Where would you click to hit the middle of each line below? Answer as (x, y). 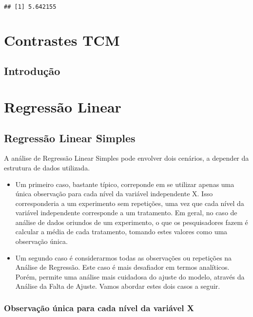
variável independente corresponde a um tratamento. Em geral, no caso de (126, 213)
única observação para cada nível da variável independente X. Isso (114, 194)
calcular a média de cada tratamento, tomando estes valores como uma (121, 232)
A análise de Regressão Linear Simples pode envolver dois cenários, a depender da (126, 158)
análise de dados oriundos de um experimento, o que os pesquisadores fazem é (132, 222)
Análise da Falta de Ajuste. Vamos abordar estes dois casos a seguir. (118, 286)
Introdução (32, 71)
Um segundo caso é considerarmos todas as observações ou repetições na (124, 257)
